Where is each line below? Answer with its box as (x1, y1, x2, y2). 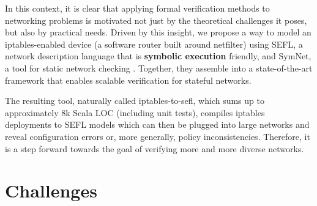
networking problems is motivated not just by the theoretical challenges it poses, (5, 13, 307, 26)
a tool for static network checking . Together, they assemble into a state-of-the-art (5, 61, 313, 74)
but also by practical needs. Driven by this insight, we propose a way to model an (5, 26, 311, 39)
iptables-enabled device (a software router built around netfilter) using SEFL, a (5, 37, 303, 50)
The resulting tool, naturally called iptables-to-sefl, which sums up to (5, 94, 264, 107)
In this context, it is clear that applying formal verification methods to (5, 2, 270, 14)
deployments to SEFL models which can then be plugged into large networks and (5, 118, 310, 131)
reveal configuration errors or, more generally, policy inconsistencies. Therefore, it (5, 130, 310, 142)
